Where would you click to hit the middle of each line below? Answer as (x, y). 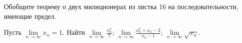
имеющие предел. (30, 16)
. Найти (74, 32)
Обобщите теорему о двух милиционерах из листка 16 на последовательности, (121, 6)
